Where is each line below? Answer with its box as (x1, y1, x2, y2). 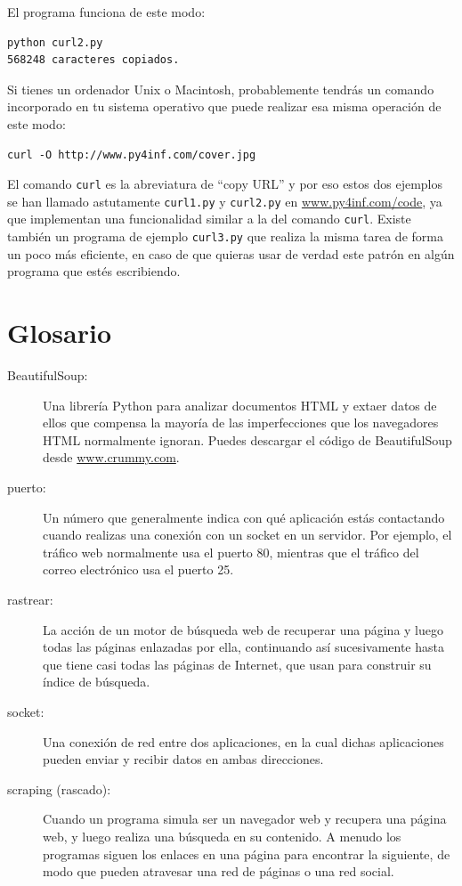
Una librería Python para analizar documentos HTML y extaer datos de (43, 395, 437, 414)
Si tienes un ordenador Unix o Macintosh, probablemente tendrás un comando (7, 79, 434, 98)
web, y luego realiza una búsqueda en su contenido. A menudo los (43, 826, 401, 845)
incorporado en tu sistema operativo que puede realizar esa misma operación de (7, 97, 442, 116)
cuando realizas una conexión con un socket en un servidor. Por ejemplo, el (43, 525, 452, 544)
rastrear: (7, 590, 53, 609)
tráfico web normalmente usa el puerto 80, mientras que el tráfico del (43, 542, 419, 561)
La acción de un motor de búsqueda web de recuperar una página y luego (43, 620, 443, 638)
